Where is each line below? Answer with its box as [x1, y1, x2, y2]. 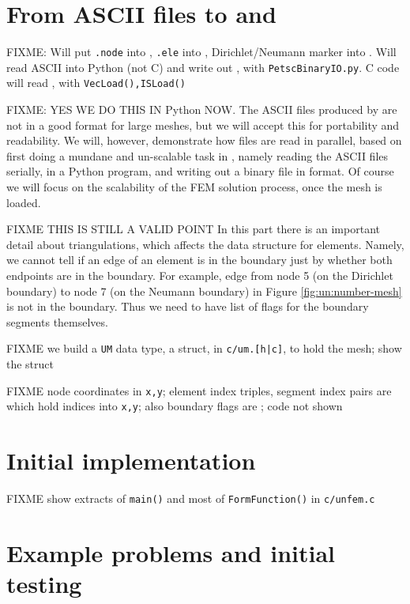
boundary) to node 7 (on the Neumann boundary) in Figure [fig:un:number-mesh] [6, 282, 402, 299]
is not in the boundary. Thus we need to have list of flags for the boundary [6, 298, 369, 315]
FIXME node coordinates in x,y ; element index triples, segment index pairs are [6, 382, 392, 398]
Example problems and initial [6, 536, 335, 568]
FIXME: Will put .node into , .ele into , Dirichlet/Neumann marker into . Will [6, 43, 397, 60]
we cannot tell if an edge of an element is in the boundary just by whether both [6, 251, 393, 268]
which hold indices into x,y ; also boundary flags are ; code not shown [6, 398, 343, 414]
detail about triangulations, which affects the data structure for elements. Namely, [6, 236, 404, 252]
